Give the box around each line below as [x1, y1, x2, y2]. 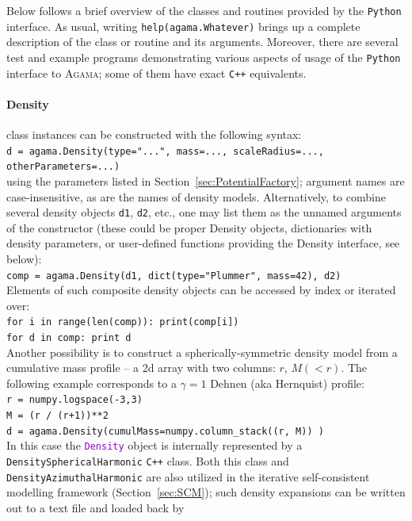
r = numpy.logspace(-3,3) [6, 394, 143, 406]
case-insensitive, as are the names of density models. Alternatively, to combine [6, 188, 386, 205]
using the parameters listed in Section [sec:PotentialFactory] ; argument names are [6, 172, 405, 189]
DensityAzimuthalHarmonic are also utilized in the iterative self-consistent [6, 468, 370, 485]
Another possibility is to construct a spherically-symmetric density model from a [6, 343, 398, 360]
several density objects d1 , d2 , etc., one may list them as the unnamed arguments [6, 204, 402, 220]
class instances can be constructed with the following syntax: [6, 126, 302, 143]
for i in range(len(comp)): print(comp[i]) [6, 316, 239, 328]
